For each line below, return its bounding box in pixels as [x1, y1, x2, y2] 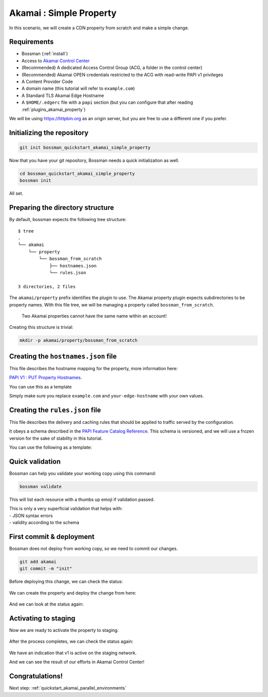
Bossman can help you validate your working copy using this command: [9, 470, 156, 476]
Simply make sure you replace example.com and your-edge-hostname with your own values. [9, 392, 204, 398]
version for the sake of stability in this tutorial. [9, 435, 103, 441]
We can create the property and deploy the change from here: [9, 590, 136, 596]
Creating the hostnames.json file [9, 352, 117, 360]
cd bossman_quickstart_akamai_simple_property [19, 170, 135, 176]
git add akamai [19, 559, 57, 564]
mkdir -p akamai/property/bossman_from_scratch [19, 338, 137, 343]
